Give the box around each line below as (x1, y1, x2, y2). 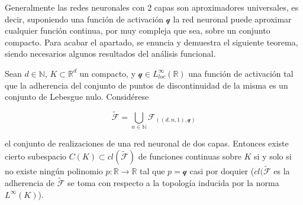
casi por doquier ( (189, 165, 254, 177)
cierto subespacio (5, 149, 67, 162)
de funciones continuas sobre (138, 149, 241, 162)
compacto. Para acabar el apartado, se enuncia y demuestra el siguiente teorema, (5, 35, 298, 48)
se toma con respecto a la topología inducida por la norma (67, 176, 279, 188)
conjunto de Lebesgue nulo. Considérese (5, 90, 149, 103)
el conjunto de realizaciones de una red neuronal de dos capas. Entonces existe (5, 137, 289, 149)
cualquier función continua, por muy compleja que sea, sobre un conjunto (5, 24, 270, 37)
